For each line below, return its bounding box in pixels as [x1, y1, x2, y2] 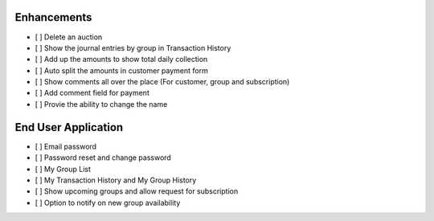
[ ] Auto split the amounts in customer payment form [35, 65, 208, 76]
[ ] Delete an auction [35, 32, 103, 42]
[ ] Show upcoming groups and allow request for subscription [35, 186, 239, 196]
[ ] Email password [35, 141, 96, 151]
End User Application [14, 121, 124, 134]
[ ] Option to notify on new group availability [35, 198, 181, 207]
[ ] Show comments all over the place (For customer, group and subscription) [35, 77, 290, 87]
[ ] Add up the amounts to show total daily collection [35, 55, 208, 64]
